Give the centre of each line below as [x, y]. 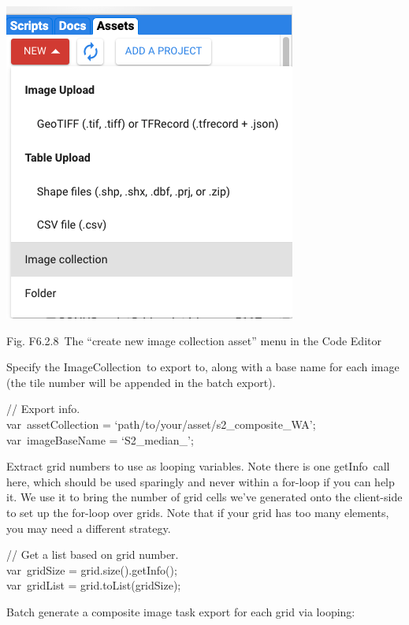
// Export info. [43, 409]
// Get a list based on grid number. [93, 554]
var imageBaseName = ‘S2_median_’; [100, 439]
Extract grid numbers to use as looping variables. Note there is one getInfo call [198, 466]
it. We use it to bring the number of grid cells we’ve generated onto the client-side [204, 497]
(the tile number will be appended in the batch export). [141, 382]
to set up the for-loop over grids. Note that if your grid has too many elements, [198, 512]
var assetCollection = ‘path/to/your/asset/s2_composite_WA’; [161, 424]
